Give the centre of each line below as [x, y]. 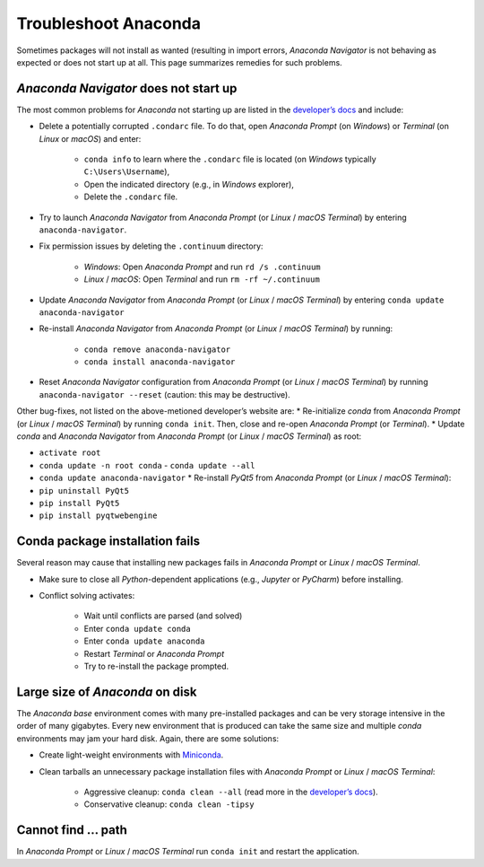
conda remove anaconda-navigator [157, 349]
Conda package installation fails [108, 542]
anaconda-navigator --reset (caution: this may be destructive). [164, 394]
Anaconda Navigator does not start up [127, 88]
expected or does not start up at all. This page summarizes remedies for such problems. [179, 62]
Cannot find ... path [72, 830]
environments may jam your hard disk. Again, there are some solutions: [148, 738]
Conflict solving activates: [87, 596]
